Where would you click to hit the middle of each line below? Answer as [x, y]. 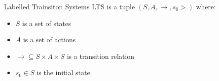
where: [206, 6]
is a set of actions [49, 40]
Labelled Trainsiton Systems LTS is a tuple [70, 6]
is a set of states [47, 23]
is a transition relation [101, 56]
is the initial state [63, 72]
